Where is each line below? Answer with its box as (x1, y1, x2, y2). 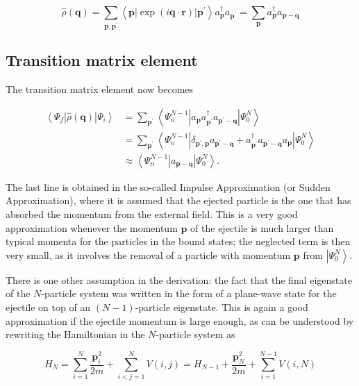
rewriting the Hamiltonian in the (6, 327, 145, 342)
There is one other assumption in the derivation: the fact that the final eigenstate (6, 272, 352, 287)
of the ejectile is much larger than (190, 220, 334, 235)
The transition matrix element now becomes (6, 82, 194, 96)
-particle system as (156, 327, 235, 342)
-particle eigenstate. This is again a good (135, 299, 308, 314)
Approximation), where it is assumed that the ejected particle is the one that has (6, 193, 351, 208)
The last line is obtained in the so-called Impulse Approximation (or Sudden (6, 179, 331, 194)
